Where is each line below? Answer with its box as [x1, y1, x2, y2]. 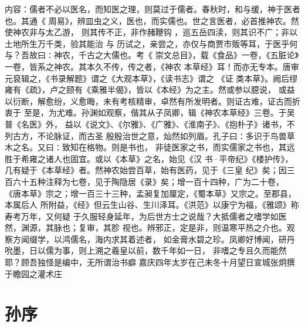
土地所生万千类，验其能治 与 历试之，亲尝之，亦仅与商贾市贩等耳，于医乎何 [5, 37, 298, 49]
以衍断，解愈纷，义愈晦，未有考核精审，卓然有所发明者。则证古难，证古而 [5, 95, 292, 107]
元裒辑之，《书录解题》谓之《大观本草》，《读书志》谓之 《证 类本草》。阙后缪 [5, 72, 298, 84]
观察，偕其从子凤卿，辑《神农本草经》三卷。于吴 [106, 106, 295, 119]
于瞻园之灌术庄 [5, 267, 62, 279]
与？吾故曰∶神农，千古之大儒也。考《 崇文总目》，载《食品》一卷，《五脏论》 [5, 49, 299, 61]
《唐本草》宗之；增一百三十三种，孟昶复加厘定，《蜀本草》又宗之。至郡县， [5, 187, 296, 199]
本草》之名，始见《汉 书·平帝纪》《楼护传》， [119, 152, 293, 164]
